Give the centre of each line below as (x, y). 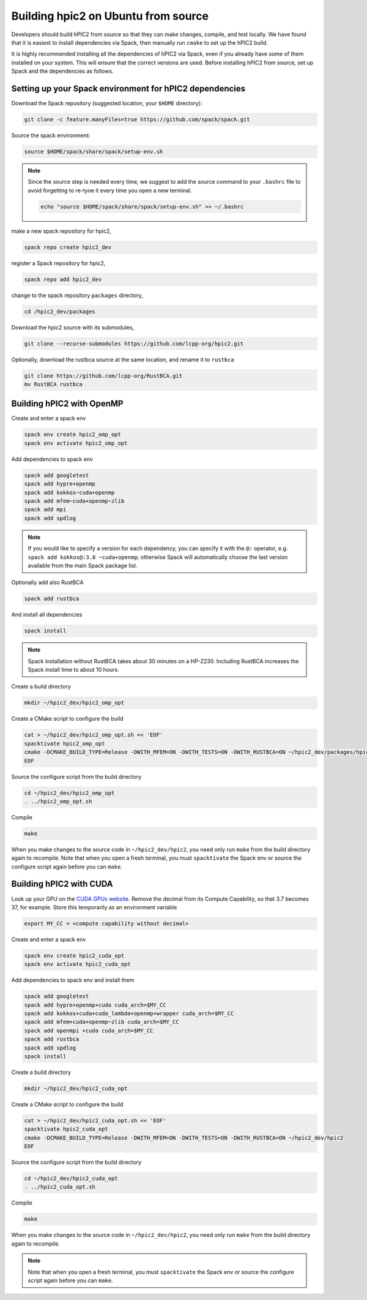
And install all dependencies (47, 615)
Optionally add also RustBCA (47, 582)
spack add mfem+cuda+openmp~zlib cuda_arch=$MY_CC (102, 1022)
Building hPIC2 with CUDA (62, 884)
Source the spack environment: (51, 135)
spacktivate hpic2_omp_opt (65, 743)
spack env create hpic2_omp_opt (73, 434)
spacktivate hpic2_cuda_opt (66, 1129)
